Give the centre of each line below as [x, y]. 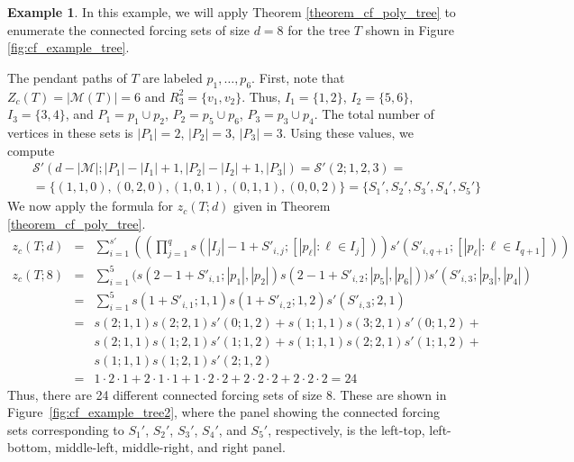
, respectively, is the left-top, [346, 429]
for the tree [319, 29]
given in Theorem [282, 206]
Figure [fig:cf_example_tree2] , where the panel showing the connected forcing [223, 412]
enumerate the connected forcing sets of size [128, 29]
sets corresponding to [66, 429]
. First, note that [298, 77]
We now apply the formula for [91, 206]
